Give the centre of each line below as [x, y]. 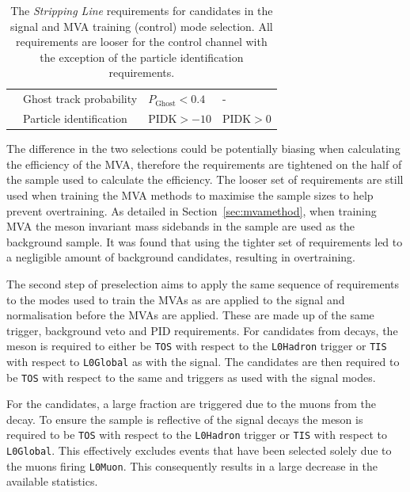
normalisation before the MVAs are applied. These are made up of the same [190, 315]
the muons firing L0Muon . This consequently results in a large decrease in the [192, 465]
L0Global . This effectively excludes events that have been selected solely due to [199, 450]
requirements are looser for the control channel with [142, 42]
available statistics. [52, 481]
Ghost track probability [80, 99]
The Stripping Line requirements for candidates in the [142, 10]
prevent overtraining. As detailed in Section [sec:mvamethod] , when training [192, 210]
